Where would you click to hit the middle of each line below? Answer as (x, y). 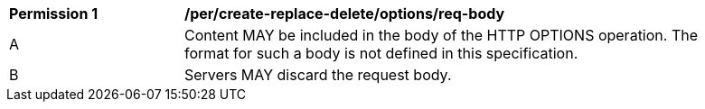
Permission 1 (54, 14)
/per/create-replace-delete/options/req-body (345, 14)
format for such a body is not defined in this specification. (381, 53)
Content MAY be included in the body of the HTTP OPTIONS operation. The (442, 35)
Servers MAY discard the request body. (318, 75)
